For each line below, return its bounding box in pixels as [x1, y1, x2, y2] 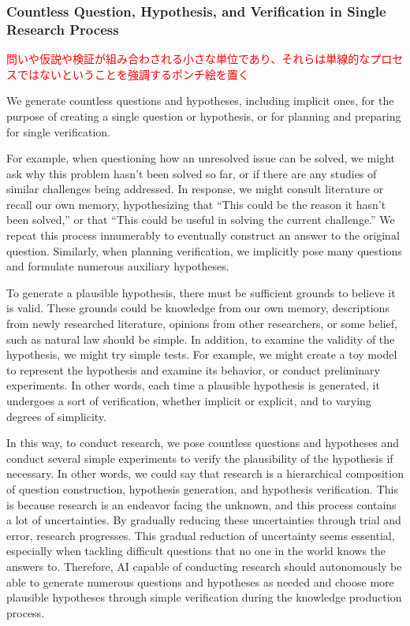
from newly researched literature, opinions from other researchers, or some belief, [6, 315, 397, 332]
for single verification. [6, 123, 111, 140]
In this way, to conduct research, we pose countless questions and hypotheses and [6, 434, 400, 451]
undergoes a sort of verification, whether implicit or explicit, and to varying [6, 393, 371, 409]
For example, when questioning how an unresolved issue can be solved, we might [6, 150, 395, 166]
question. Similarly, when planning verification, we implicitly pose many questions [6, 242, 402, 259]
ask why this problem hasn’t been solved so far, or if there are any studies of [6, 165, 377, 181]
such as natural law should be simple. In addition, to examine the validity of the [6, 330, 395, 347]
